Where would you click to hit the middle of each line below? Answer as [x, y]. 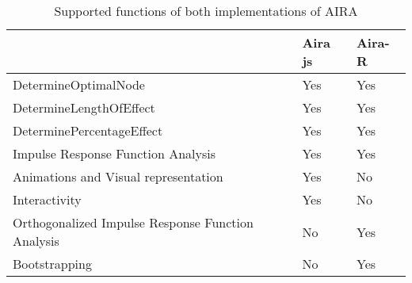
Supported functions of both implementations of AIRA [206, 11]
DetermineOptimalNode [79, 84]
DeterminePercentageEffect [88, 130]
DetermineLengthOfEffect [84, 107]
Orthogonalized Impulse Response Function [133, 222]
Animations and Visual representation [118, 176]
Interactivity [47, 199]
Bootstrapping [52, 264]
